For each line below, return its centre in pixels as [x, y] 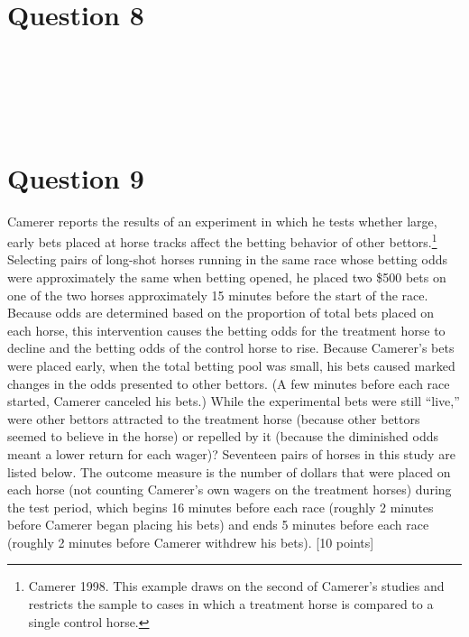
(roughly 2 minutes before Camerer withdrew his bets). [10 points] [191, 542]
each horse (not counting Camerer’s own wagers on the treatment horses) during [230, 489]
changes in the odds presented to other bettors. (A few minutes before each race [229, 383]
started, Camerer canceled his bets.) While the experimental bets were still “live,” [234, 401]
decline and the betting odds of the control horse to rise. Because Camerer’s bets [231, 348]
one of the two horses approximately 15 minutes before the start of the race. [218, 295]
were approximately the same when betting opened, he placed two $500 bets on [227, 277]
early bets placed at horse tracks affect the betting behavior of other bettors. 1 [222, 240]
